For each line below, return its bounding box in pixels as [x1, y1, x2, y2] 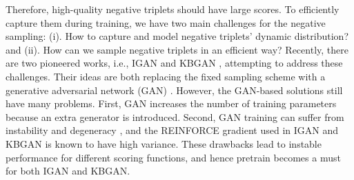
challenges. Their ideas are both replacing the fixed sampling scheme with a [6, 69, 326, 83]
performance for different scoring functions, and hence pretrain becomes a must [6, 150, 341, 164]
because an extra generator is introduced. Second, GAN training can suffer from [6, 109, 344, 124]
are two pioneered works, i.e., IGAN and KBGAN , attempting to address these [6, 56, 343, 70]
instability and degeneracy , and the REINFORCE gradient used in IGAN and [6, 123, 339, 137]
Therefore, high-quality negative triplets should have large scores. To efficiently [6, 2, 340, 16]
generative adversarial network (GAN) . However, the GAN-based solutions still [6, 82, 343, 97]
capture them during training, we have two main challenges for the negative [6, 15, 326, 30]
